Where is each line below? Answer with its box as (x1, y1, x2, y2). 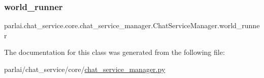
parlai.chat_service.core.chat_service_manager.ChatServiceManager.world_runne (4, 20, 260, 31)
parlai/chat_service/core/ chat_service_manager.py (4, 64, 166, 74)
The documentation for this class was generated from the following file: (4, 47, 225, 57)
